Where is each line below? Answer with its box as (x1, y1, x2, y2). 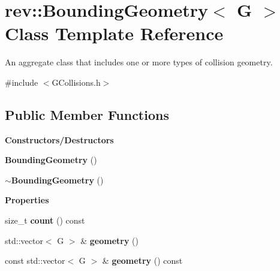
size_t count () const (5, 214, 85, 227)
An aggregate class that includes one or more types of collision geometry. (5, 56, 273, 68)
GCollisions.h (52, 76, 101, 88)
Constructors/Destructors (5, 133, 114, 146)
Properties (5, 194, 49, 206)
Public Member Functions (5, 105, 169, 124)
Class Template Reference (5, 21, 224, 46)
